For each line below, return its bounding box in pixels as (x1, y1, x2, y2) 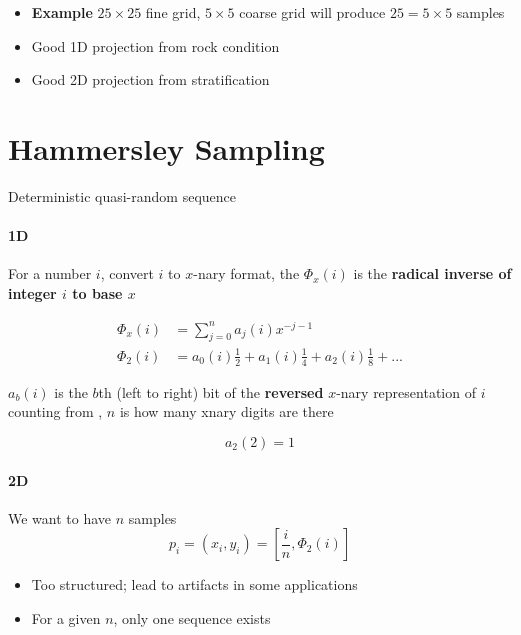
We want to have (8, 507, 112, 528)
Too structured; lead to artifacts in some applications (31, 574, 358, 595)
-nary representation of (336, 381, 476, 402)
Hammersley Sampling (8, 127, 325, 168)
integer (8, 282, 57, 303)
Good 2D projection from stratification (31, 69, 270, 90)
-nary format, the (193, 263, 300, 284)
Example (31, 2, 93, 22)
